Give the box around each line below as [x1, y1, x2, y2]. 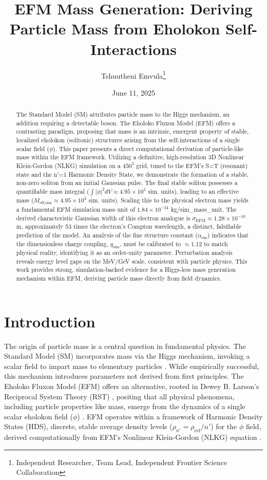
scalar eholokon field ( [4, 411, 73, 421]
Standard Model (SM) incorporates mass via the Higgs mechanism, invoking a [4, 350, 250, 361]
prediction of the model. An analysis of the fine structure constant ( [16, 230, 198, 239]
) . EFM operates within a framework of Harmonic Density [77, 411, 263, 421]
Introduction [4, 310, 96, 331]
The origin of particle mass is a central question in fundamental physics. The [4, 340, 246, 351]
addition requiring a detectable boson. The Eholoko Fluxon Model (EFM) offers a [16, 118, 235, 127]
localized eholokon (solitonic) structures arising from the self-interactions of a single [16, 136, 240, 144]
